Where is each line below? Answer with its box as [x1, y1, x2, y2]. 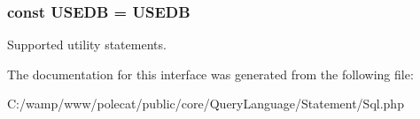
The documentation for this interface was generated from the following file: [7, 64, 414, 83]
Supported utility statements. [7, 35, 167, 54]
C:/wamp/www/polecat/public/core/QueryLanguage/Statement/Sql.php [7, 94, 404, 113]
